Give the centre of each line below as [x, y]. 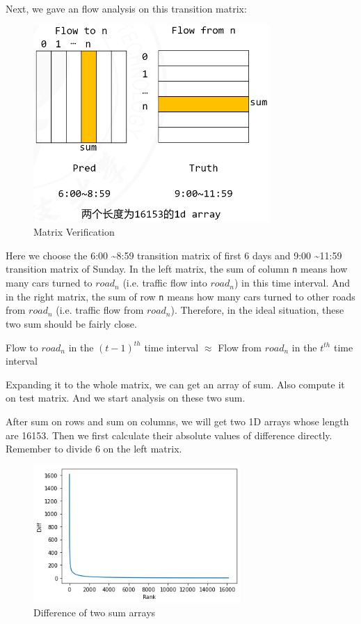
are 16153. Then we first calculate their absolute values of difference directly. [169, 435]
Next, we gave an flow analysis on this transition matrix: [126, 8]
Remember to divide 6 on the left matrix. [94, 449]
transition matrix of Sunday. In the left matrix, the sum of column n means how [177, 269]
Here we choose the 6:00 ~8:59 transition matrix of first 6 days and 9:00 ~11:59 [174, 255]
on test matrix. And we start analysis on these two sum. [126, 398]
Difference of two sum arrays [95, 612]
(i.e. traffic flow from [100, 310]
